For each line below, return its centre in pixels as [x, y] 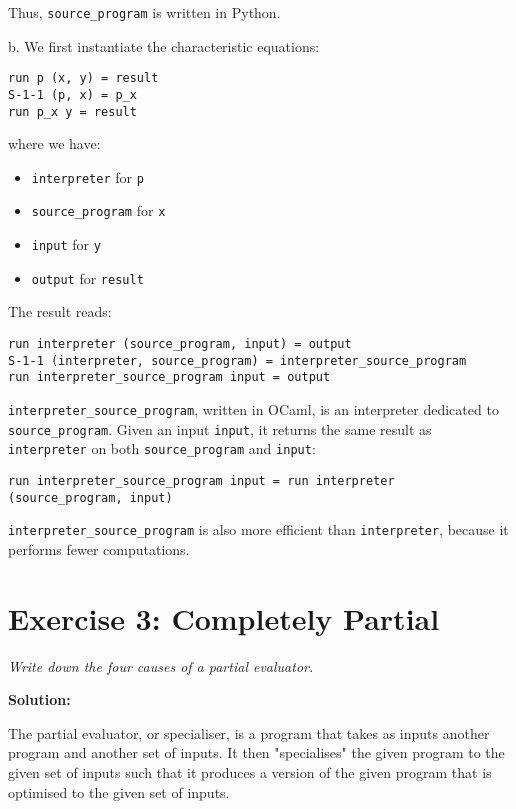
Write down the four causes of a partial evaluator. [161, 665]
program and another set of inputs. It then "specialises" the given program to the [256, 752]
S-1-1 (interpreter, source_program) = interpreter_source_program [237, 360]
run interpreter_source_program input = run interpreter [201, 480]
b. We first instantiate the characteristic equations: [164, 45]
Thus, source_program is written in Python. [144, 12]
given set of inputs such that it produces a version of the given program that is [250, 772]
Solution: [39, 699]
